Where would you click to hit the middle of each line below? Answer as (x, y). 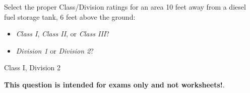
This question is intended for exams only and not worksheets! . (114, 84)
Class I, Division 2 (33, 67)
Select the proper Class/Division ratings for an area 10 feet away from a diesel (125, 7)
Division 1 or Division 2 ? (55, 50)
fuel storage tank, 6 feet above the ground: (70, 16)
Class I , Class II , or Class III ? (62, 34)
